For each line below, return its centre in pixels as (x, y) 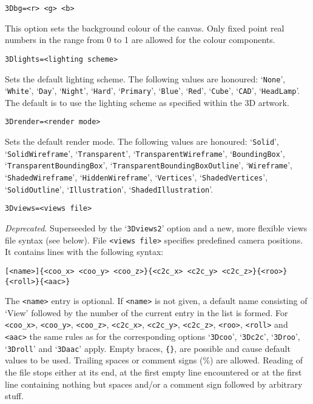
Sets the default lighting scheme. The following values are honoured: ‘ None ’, (145, 78)
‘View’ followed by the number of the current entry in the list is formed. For (146, 312)
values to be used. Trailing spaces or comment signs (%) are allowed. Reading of (154, 360)
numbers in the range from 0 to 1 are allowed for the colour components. (140, 40)
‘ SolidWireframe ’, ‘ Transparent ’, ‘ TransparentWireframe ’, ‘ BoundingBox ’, (145, 153)
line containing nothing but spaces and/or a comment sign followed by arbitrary (154, 384)
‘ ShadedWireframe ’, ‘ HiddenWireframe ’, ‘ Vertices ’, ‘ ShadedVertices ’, (136, 177)
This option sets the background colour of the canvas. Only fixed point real (145, 28)
